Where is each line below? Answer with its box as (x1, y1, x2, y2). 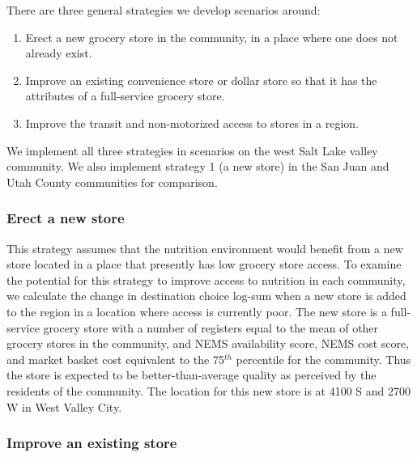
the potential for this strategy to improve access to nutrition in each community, (6, 271, 406, 288)
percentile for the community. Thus (236, 350, 411, 367)
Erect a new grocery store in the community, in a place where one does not (25, 28, 398, 45)
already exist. (25, 44, 92, 61)
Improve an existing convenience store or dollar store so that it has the (25, 71, 377, 88)
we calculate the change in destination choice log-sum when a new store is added (6, 287, 406, 304)
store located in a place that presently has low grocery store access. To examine (6, 256, 402, 273)
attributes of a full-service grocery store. (25, 87, 225, 104)
